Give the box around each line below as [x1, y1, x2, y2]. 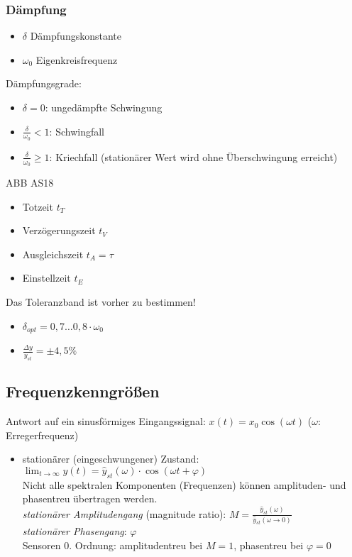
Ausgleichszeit [22, 246, 84, 261]
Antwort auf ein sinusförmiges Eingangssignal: [6, 414, 206, 429]
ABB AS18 [6, 175, 54, 190]
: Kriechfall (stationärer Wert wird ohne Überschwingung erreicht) [49, 149, 338, 164]
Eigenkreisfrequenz [35, 52, 118, 67]
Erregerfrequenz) [6, 427, 79, 442]
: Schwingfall [49, 123, 104, 138]
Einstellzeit [22, 270, 71, 285]
